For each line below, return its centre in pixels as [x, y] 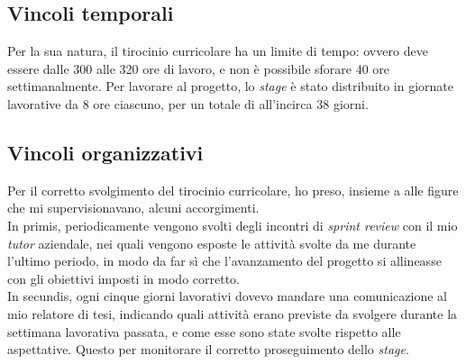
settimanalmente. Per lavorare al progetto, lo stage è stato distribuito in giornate [231, 86]
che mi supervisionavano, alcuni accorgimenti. [133, 208]
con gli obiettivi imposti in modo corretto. [124, 278]
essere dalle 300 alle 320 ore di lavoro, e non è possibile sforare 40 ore [199, 68]
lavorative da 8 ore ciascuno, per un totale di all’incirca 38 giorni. [188, 103]
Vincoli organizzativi [105, 152]
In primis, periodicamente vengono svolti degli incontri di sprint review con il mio [233, 225]
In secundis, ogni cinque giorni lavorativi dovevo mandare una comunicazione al [227, 296]
